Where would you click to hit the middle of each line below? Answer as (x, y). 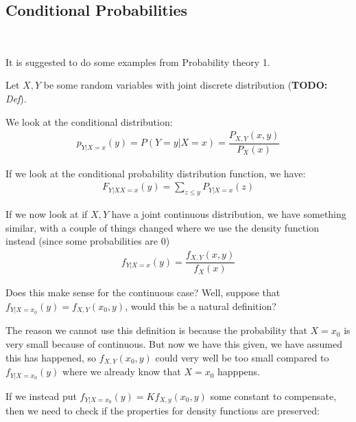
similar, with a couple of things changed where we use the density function (162, 227)
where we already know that (122, 371)
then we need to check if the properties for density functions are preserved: (163, 410)
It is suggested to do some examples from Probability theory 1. (138, 62)
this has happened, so (51, 357)
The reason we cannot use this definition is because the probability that (156, 330)
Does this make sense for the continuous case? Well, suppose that (143, 292)
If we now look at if (47, 214)
